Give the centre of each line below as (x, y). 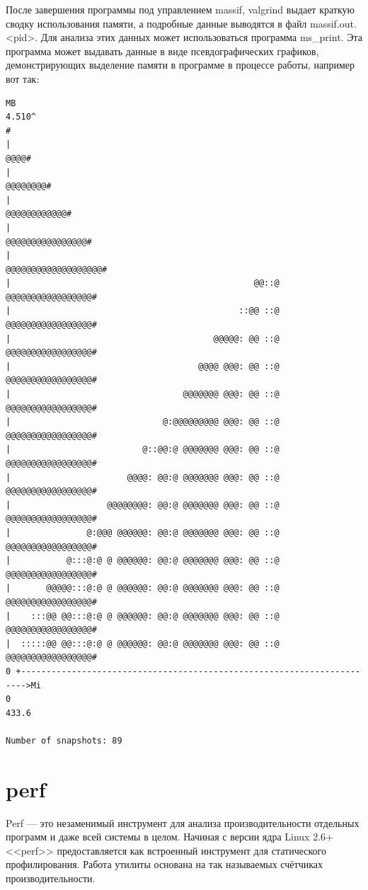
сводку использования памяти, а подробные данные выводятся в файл (156, 23)
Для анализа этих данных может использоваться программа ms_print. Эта (201, 37)
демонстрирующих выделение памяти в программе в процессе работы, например (180, 65)
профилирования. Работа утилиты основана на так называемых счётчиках (164, 864)
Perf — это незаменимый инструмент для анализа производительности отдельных (183, 822)
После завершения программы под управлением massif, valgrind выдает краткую (180, 9)
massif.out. (333, 23)
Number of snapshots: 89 (64, 740)
